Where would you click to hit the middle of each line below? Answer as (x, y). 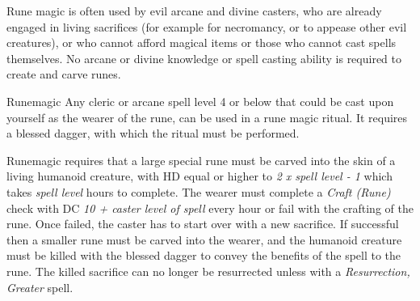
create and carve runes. (64, 74)
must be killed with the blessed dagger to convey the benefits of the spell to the (204, 255)
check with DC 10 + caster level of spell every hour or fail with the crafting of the (210, 208)
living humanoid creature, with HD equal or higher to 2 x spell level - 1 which (199, 176)
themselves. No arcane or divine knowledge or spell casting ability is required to (204, 58)
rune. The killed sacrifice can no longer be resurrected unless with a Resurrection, (208, 271)
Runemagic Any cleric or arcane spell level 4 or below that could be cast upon (200, 101)
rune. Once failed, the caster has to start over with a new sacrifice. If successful (203, 224)
